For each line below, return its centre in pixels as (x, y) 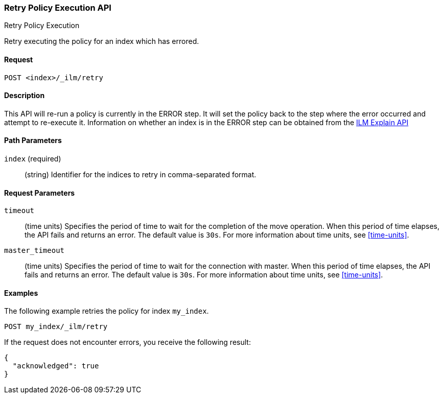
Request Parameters (40, 193)
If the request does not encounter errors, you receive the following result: (127, 342)
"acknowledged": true (56, 366)
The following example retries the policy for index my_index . (107, 311)
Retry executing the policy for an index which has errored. (102, 41)
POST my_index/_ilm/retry (56, 327)
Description (25, 96)
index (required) (33, 159)
